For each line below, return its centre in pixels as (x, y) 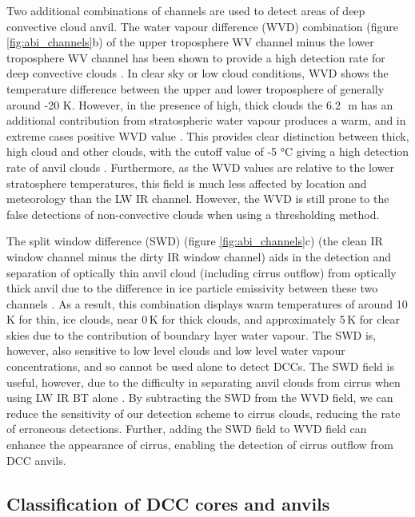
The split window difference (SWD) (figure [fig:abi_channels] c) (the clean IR (195, 241)
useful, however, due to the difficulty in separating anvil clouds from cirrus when (204, 382)
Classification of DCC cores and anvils (168, 503)
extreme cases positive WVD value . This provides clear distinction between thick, (208, 135)
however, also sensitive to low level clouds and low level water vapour (176, 350)
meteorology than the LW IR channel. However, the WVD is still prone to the (198, 199)
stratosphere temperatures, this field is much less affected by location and (187, 183)
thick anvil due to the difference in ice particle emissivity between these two (192, 288)
